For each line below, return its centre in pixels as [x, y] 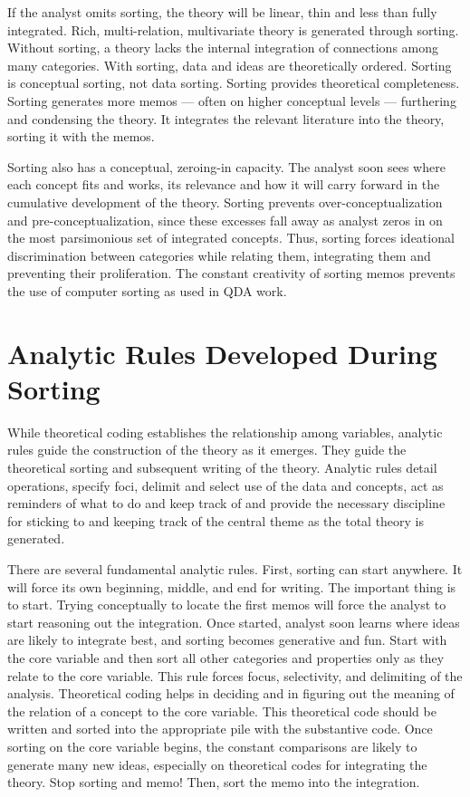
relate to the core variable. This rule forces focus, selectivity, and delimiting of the [235, 675]
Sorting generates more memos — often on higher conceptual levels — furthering [232, 100]
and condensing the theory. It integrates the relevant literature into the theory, [226, 118]
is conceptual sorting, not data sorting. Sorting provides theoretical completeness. [234, 83]
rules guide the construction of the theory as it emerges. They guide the [207, 450]
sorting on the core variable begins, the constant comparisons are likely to [212, 746]
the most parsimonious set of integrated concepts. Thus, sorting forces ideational [231, 238]
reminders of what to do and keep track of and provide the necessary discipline [226, 503]
